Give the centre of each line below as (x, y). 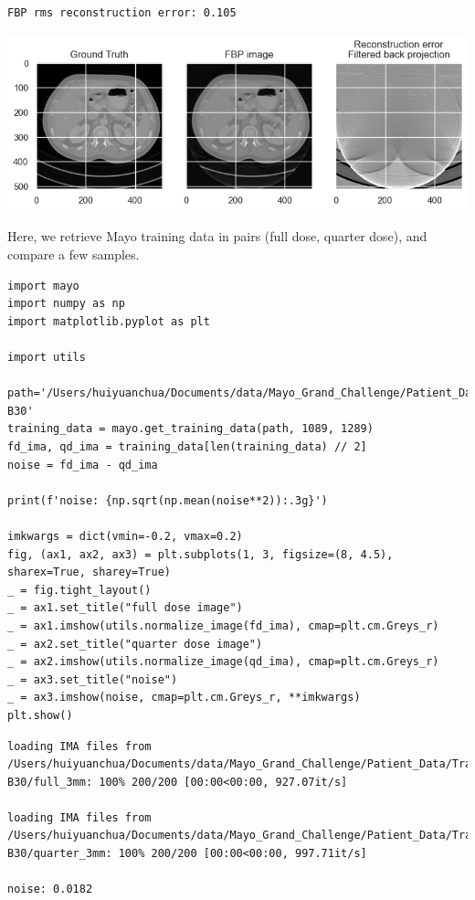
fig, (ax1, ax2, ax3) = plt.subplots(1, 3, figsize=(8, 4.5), (201, 554)
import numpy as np (66, 304)
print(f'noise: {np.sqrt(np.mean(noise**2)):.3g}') (168, 500)
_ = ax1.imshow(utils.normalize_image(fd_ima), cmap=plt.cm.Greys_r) (223, 625)
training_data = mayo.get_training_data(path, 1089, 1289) (190, 429)
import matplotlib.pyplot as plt (109, 321)
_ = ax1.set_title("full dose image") (125, 608)
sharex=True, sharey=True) (89, 572)
